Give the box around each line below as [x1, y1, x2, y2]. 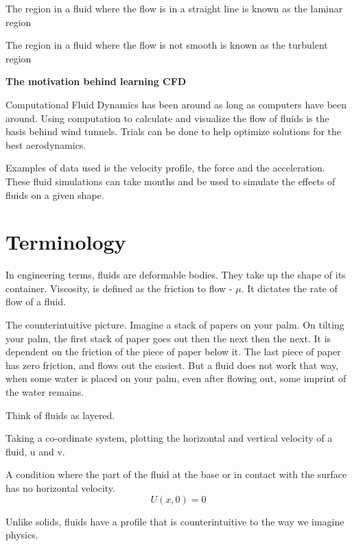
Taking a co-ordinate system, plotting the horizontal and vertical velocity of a [5, 431, 333, 445]
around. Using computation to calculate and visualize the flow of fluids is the [5, 110, 329, 125]
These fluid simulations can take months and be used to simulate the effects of [5, 174, 336, 188]
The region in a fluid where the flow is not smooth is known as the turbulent [5, 38, 328, 52]
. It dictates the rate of [241, 281, 338, 295]
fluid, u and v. [5, 444, 65, 458]
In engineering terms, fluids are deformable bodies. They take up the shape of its [5, 268, 346, 282]
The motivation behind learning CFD [5, 74, 187, 88]
